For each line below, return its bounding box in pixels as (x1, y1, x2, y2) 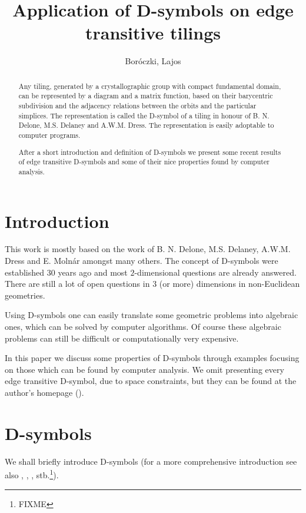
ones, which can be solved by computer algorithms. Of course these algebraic (5, 320, 281, 332)
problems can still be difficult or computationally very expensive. (5, 332, 239, 344)
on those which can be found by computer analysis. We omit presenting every (5, 363, 284, 375)
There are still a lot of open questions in (5, 277, 150, 290)
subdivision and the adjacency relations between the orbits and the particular (18, 101, 257, 111)
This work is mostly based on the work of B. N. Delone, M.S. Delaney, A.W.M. (5, 243, 291, 255)
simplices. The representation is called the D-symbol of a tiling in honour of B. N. (18, 110, 270, 120)
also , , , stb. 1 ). (5, 467, 59, 481)
